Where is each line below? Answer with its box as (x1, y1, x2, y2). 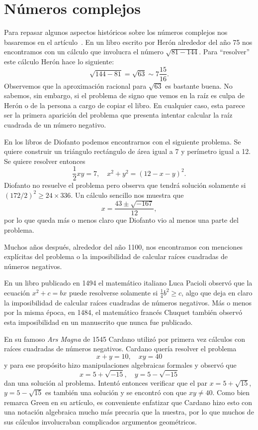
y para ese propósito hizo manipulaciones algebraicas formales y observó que (4, 359, 237, 370)
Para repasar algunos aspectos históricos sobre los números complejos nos (4, 27, 228, 37)
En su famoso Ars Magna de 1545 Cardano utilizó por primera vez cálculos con (4, 333, 245, 344)
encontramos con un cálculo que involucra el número (4, 46, 164, 57)
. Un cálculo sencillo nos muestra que (71, 189, 184, 200)
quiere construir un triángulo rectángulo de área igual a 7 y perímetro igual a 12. (4, 146, 251, 156)
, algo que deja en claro (181, 287, 253, 297)
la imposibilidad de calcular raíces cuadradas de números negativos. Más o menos (4, 297, 252, 307)
